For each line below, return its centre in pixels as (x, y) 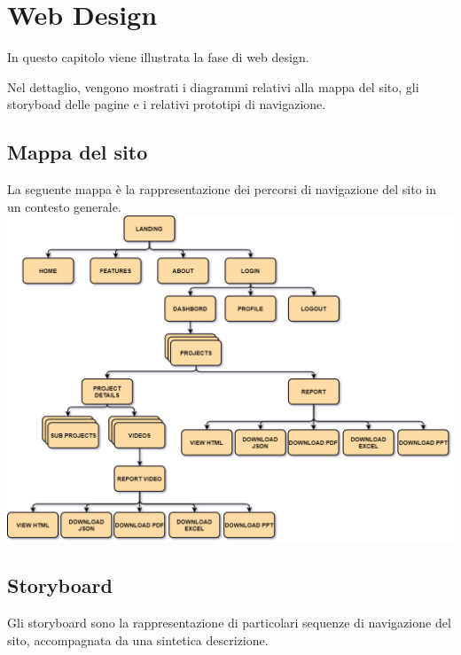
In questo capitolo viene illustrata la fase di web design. (158, 57)
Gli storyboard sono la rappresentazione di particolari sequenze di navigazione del (229, 623)
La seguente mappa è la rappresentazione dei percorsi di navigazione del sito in (222, 189)
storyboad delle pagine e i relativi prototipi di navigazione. (167, 104)
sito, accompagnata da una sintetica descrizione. (138, 639)
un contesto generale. (64, 206)
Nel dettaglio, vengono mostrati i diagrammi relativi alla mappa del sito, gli (213, 86)
